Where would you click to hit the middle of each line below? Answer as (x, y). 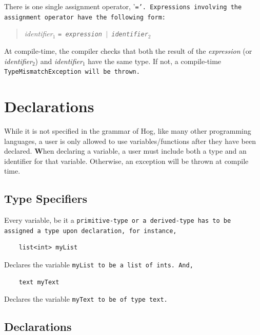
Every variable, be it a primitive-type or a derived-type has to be (118, 220)
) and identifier (59, 61)
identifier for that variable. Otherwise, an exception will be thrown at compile (126, 161)
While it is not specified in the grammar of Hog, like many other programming (128, 130)
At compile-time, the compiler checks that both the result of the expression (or (128, 50)
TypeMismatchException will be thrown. (72, 72)
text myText (39, 282)
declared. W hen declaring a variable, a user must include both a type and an (125, 151)
